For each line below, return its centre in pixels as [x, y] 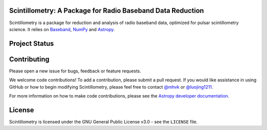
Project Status [32, 44]
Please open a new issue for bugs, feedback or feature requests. [75, 71]
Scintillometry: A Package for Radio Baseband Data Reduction [107, 11]
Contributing [29, 59]
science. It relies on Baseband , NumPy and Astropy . [62, 29]
